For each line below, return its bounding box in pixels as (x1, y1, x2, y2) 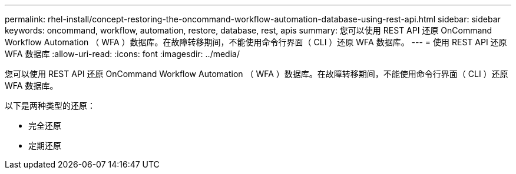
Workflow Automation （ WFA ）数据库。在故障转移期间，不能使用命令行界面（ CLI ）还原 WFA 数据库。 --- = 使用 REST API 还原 (5, 37, 507, 47)
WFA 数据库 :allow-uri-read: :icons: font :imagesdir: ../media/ (5, 49, 240, 59)
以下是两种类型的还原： (5, 101, 95, 111)
